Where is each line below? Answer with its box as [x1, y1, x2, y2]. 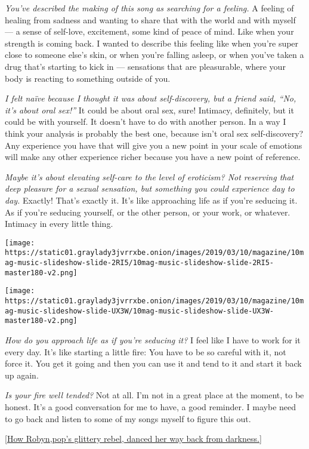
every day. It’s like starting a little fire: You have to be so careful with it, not [5, 345, 286, 358]
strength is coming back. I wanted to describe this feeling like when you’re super [5, 36, 299, 49]
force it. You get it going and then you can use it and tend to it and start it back [5, 357, 302, 370]
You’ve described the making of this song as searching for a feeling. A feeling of [5, 2, 294, 14]
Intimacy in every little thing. [5, 217, 113, 230]
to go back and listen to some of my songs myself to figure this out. [5, 412, 251, 425]
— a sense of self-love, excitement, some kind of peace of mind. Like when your [5, 25, 294, 38]
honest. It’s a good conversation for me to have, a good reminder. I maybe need [5, 400, 296, 413]
